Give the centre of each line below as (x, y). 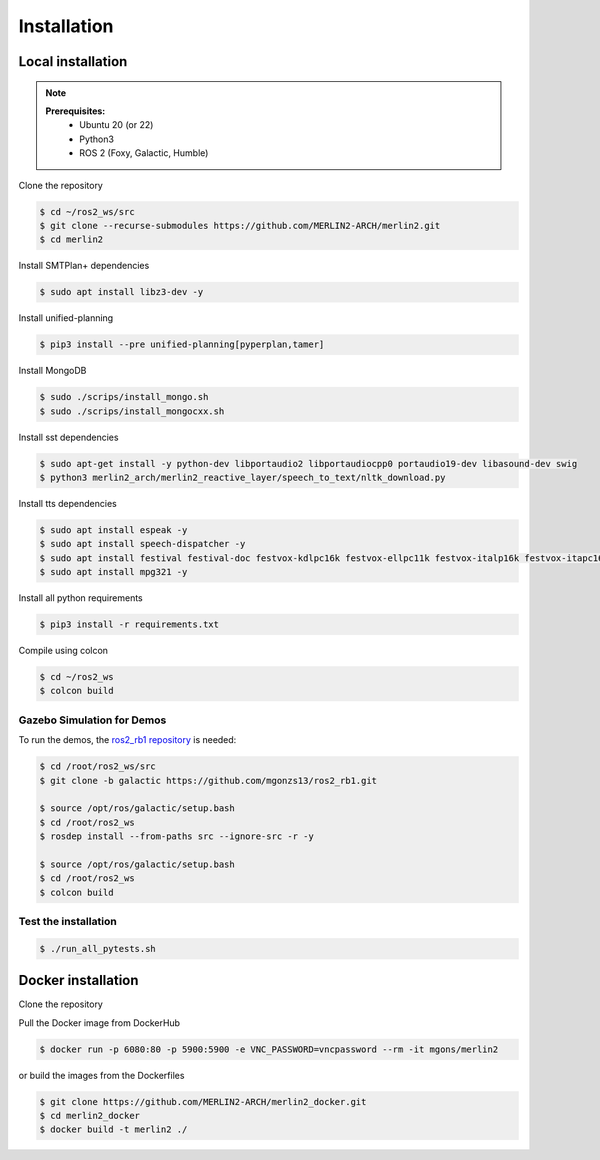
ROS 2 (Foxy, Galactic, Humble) (144, 153)
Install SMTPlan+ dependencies (84, 266)
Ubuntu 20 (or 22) (116, 125)
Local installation (73, 61)
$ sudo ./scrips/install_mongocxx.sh (132, 411)
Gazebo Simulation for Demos (92, 720)
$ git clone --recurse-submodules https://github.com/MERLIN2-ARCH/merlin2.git (240, 225)
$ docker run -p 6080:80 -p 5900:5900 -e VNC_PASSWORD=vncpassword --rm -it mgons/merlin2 (269, 1049)
